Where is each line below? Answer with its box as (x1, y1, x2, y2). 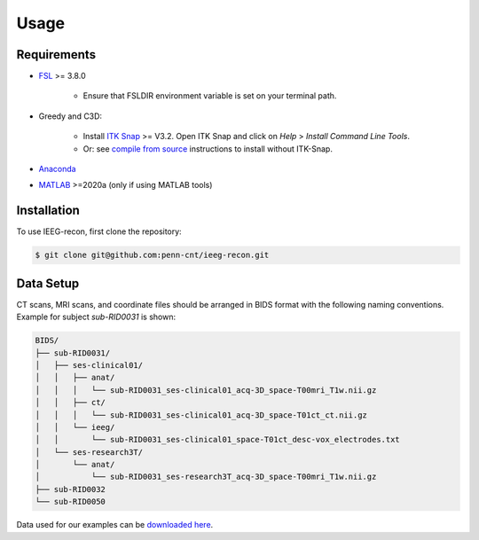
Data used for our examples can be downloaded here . (16, 520, 214, 530)
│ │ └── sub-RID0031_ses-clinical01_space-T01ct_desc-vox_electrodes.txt (35, 434, 401, 445)
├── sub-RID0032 (35, 484, 106, 494)
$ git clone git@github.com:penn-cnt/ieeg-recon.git (35, 250, 270, 261)
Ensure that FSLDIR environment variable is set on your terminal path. (82, 90, 337, 101)
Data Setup (16, 276, 80, 291)
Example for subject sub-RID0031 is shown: (16, 311, 177, 323)
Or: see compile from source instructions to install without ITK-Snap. (82, 143, 333, 154)
